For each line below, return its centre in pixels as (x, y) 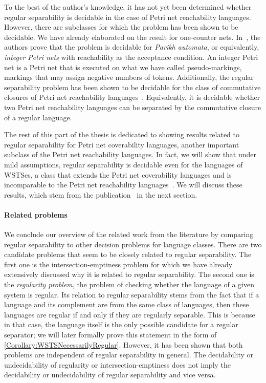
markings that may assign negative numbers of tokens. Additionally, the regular (129, 77)
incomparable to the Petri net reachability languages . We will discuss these (123, 185)
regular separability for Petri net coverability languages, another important (122, 144)
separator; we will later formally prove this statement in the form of (110, 335)
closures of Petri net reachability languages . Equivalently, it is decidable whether (132, 97)
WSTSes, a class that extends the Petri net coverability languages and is (118, 174)
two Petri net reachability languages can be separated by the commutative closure (133, 107)
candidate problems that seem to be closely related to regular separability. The (128, 254)
